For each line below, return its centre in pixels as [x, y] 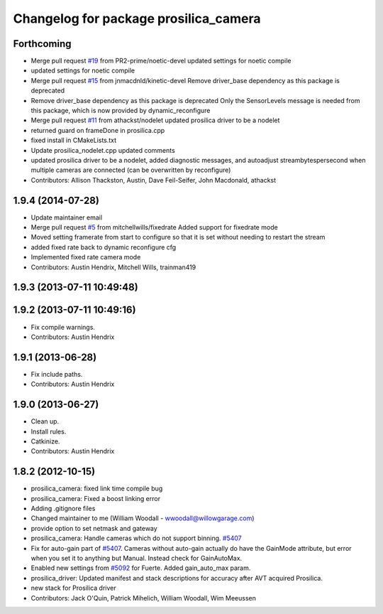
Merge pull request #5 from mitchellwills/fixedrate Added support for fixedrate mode [154, 227]
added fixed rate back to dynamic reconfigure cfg [104, 247]
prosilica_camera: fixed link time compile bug [97, 489]
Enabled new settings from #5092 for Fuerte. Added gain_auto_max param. [141, 568]
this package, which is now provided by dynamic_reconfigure [121, 111]
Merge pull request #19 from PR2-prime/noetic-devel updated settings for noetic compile [161, 61]
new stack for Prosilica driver [73, 588]
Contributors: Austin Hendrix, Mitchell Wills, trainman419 [113, 267]
